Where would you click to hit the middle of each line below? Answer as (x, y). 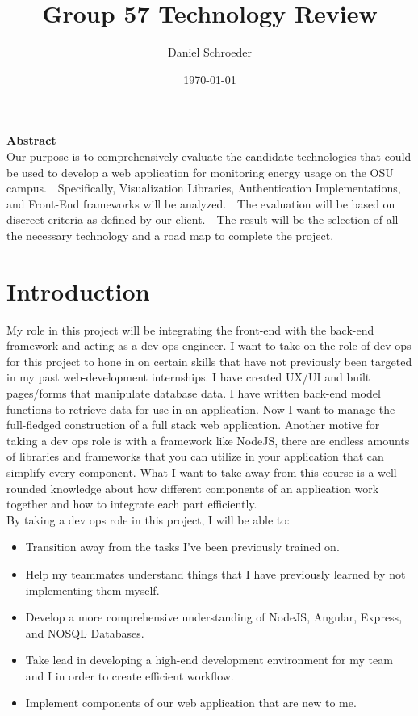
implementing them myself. (92, 590)
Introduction (78, 291)
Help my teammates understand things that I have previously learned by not (215, 573)
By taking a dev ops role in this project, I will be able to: (148, 519)
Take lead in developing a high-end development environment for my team (209, 660)
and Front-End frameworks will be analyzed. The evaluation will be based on (201, 203)
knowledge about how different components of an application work (215, 488)
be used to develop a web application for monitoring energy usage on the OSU (200, 172)
